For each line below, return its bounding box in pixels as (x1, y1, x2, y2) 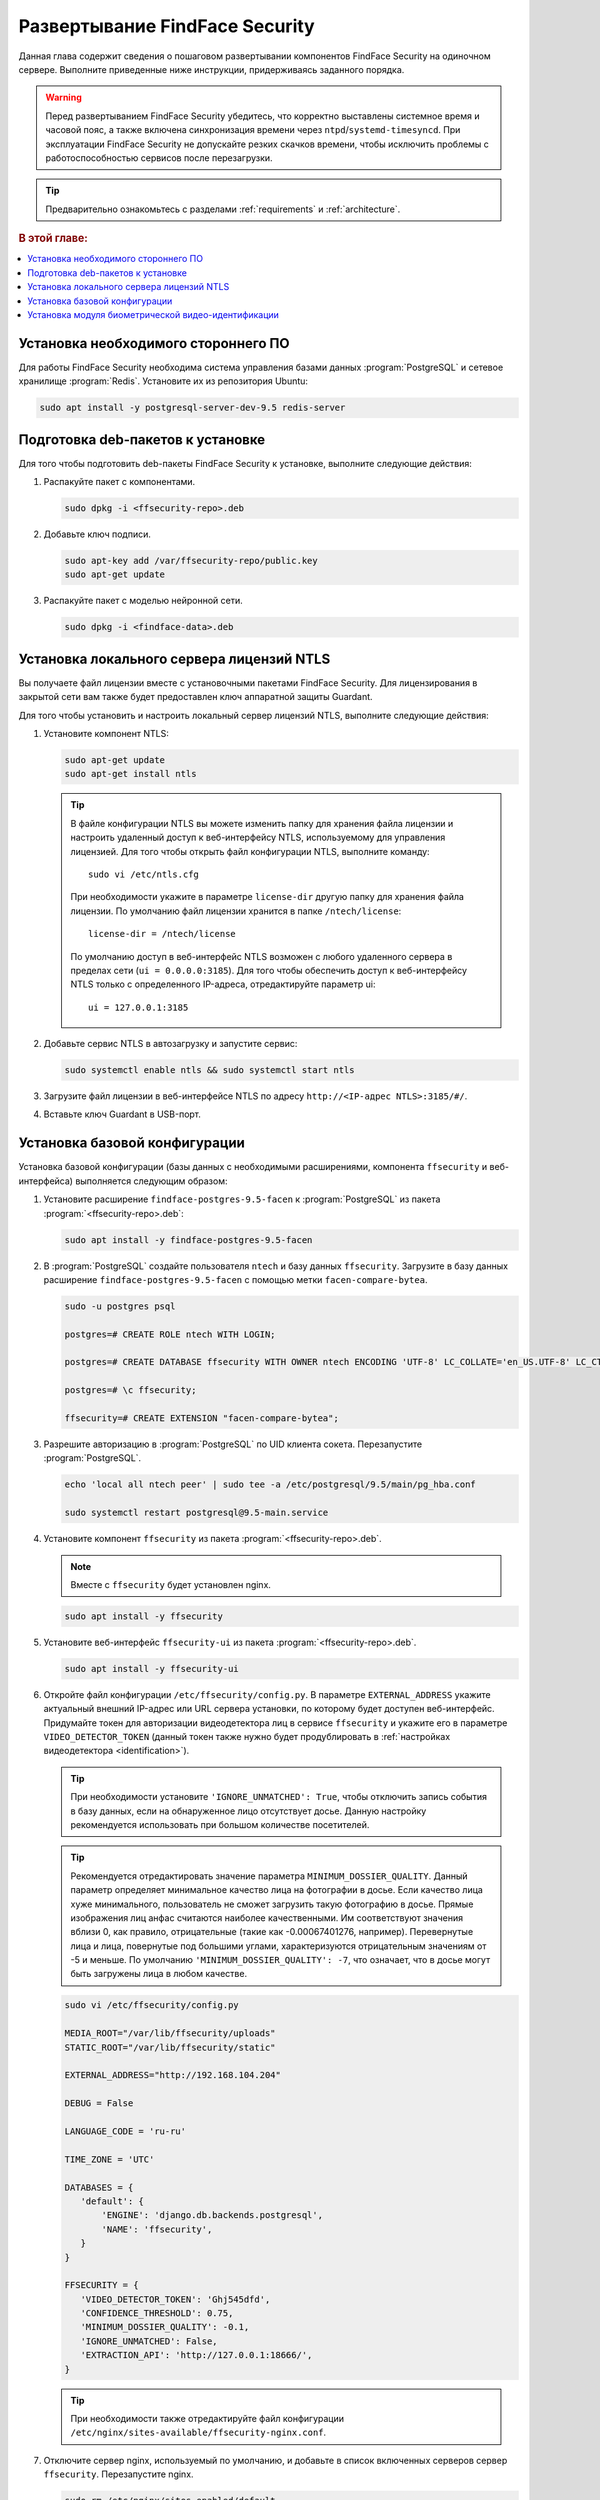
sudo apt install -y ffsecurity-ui (64, 1663, 239, 1674)
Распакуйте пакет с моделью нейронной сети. (43, 595, 244, 607)
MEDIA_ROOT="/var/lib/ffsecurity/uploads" (64, 2028, 276, 2039)
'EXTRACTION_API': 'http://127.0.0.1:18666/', (80, 2350, 313, 2361)
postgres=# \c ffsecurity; (64, 1385, 197, 1396)
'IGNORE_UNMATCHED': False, (80, 2335, 219, 2347)
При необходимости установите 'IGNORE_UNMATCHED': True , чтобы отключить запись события (70, 1791, 487, 1803)
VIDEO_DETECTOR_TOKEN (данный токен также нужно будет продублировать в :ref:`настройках (43, 1731, 451, 1743)
